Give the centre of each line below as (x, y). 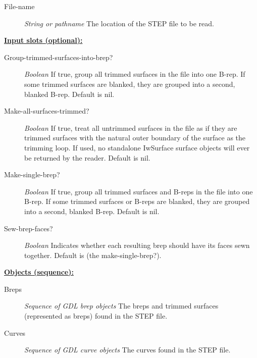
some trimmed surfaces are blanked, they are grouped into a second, (130, 84)
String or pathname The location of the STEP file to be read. (119, 23)
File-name (19, 6)
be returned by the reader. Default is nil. (87, 157)
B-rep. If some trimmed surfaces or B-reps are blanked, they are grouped (137, 201)
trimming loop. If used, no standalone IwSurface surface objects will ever (137, 147)
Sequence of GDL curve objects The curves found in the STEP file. (127, 350)
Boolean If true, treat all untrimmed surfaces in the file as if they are (131, 127)
